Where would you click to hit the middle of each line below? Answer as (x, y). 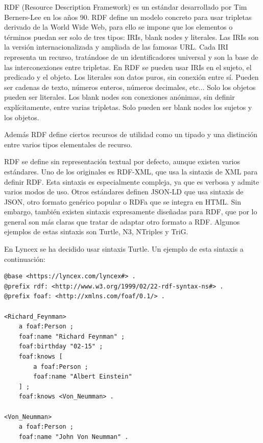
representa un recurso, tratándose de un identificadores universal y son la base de (131, 57)
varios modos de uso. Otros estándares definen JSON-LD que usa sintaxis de (124, 192)
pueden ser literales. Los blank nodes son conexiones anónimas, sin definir (119, 97)
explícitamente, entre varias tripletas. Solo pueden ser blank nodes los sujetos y (128, 107)
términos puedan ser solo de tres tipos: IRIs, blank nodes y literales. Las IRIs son (131, 37)
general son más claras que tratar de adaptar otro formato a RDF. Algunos (122, 221)
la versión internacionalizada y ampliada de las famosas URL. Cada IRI (116, 47)
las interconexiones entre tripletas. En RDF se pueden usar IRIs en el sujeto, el (128, 67)
